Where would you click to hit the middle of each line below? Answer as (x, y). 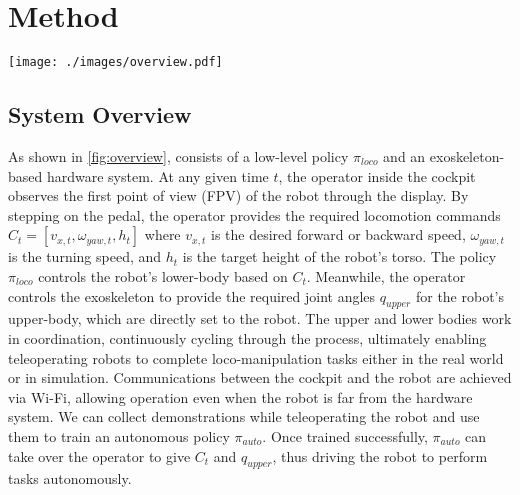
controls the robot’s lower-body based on (163, 275)
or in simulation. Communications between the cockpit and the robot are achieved (260, 377)
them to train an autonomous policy (119, 435)
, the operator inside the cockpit (377, 175)
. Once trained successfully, (345, 435)
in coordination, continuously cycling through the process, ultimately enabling (247, 337)
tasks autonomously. (70, 478)
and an (404, 155)
